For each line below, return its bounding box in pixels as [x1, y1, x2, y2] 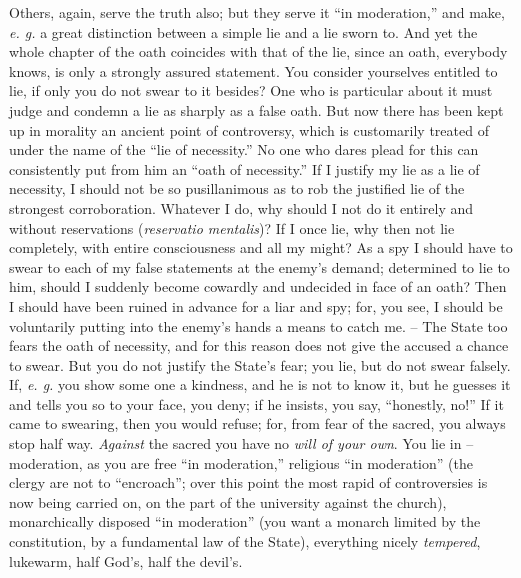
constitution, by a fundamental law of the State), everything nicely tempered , [9, 531, 481, 552]
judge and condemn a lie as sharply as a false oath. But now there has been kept [9, 99, 504, 120]
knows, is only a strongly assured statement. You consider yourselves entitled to [9, 60, 498, 81]
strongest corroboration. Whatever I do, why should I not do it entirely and [9, 197, 474, 218]
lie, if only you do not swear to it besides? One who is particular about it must [9, 80, 493, 101]
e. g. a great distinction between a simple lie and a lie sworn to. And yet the [9, 21, 478, 42]
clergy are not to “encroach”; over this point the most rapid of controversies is [9, 472, 488, 493]
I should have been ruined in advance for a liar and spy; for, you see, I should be [9, 295, 503, 316]
